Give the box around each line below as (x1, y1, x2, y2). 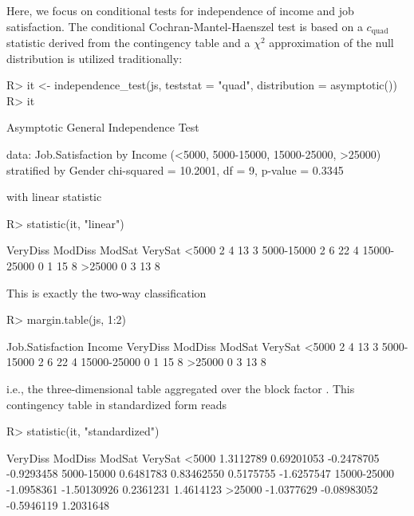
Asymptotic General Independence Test (6, 119, 199, 136)
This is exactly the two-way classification (6, 284, 207, 301)
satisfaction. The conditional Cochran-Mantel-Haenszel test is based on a (6, 18, 363, 34)
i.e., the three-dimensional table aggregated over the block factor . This (6, 380, 355, 396)
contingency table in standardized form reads (6, 396, 227, 412)
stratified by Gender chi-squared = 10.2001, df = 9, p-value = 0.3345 (6, 161, 344, 178)
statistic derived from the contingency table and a (6, 34, 250, 51)
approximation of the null (269, 34, 394, 51)
